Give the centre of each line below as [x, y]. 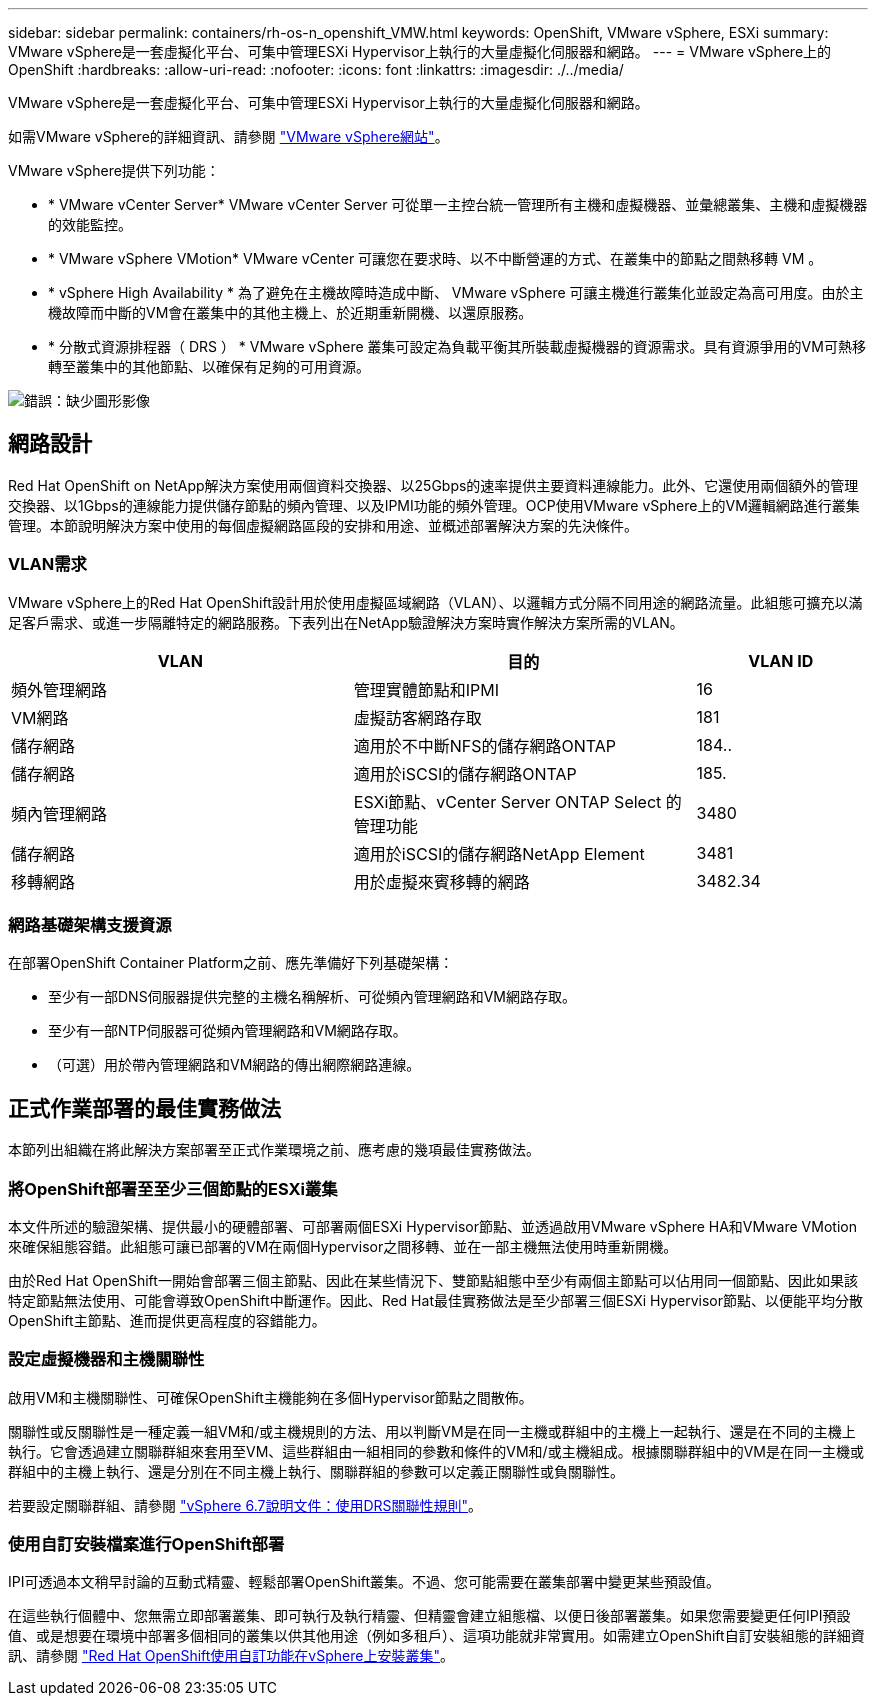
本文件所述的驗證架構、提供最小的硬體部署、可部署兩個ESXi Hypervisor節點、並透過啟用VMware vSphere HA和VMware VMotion [432, 1226]
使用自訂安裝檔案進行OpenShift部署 [146, 1544]
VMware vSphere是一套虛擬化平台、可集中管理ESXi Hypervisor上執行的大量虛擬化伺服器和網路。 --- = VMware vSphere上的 [420, 51]
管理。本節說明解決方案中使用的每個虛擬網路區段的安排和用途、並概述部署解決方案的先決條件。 [323, 525]
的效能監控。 [90, 224]
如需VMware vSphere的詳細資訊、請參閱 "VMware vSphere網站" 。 [228, 136]
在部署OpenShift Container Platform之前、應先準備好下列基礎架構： [231, 963]
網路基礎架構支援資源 [90, 924]
